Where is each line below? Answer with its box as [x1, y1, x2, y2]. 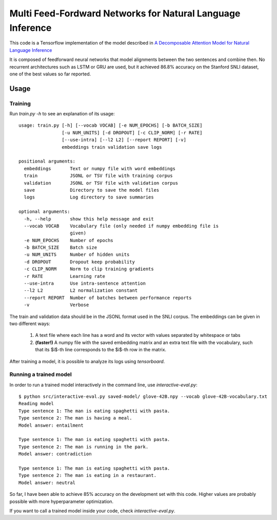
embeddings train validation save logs [62, 144, 162, 150]
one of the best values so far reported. [9, 71, 91, 77]
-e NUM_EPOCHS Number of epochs [24, 237, 114, 243]
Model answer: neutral [18, 479, 76, 486]
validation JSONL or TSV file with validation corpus [24, 180, 179, 186]
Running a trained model [9, 371, 72, 378]
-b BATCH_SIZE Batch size [24, 245, 97, 251]
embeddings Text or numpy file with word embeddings [24, 166, 175, 171]
